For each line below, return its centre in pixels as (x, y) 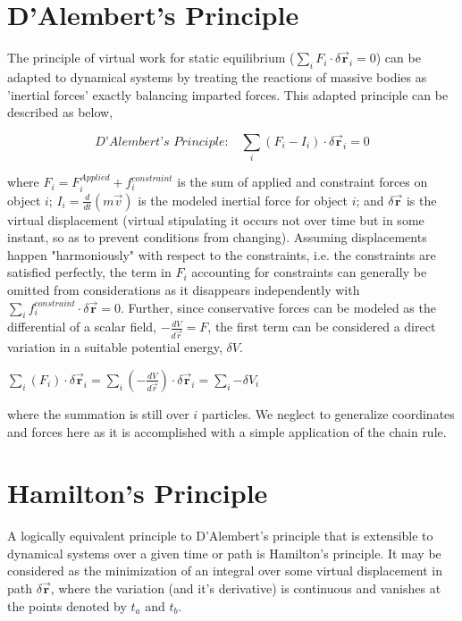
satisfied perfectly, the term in (89, 272)
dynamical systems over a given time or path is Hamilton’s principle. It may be (224, 553)
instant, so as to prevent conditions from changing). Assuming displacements (217, 237)
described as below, (60, 112)
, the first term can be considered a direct (322, 327)
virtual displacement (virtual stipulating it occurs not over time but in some (216, 219)
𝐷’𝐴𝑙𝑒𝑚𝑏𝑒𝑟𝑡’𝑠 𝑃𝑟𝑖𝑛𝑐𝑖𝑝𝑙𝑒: (162, 142)
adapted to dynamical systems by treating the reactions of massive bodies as (217, 76)
